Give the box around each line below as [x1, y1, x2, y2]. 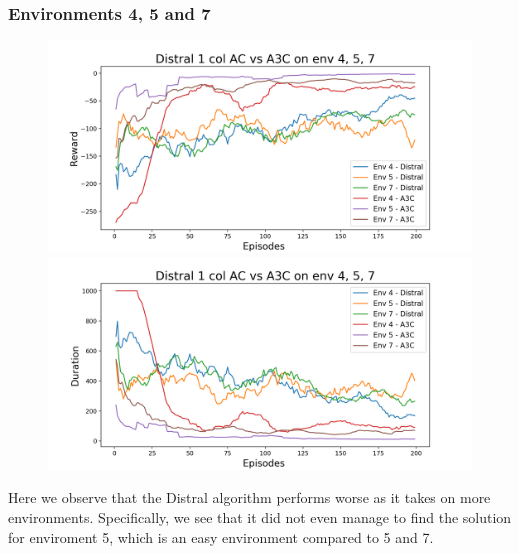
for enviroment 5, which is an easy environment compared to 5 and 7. [8, 526, 434, 547]
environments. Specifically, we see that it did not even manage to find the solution [8, 507, 512, 527]
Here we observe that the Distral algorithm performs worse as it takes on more [8, 487, 491, 508]
